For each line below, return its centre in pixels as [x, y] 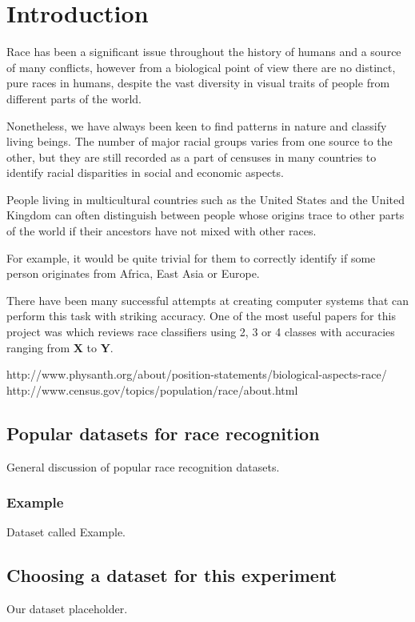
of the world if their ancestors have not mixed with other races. [162, 231]
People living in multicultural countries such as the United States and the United [206, 199]
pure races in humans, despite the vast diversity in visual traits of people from [198, 83]
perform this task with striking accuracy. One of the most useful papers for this [201, 316]
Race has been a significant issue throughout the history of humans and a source [204, 52]
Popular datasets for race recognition [163, 433]
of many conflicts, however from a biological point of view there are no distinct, [201, 67]
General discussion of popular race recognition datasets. [143, 466]
